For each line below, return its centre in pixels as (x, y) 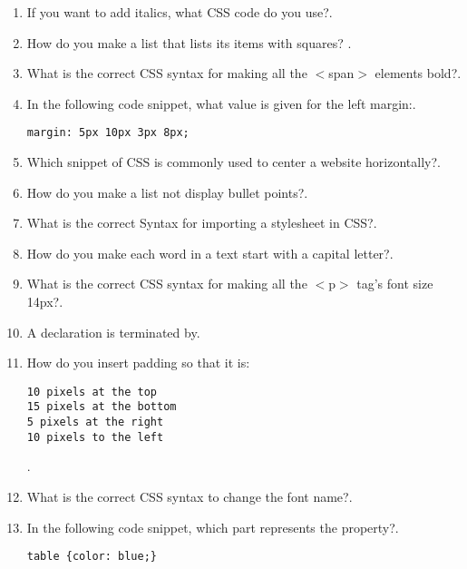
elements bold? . (418, 73)
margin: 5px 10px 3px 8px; (108, 133)
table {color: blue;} (92, 557)
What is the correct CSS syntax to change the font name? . (190, 496)
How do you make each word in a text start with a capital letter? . (210, 253)
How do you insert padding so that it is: (138, 363)
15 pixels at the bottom (102, 407)
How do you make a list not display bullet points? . (167, 192)
